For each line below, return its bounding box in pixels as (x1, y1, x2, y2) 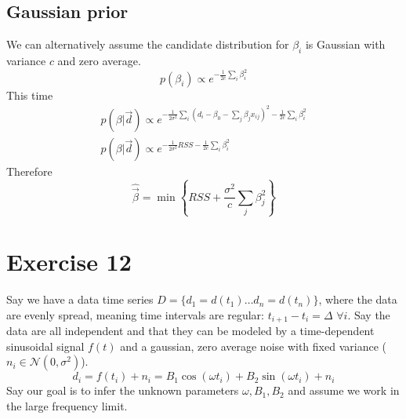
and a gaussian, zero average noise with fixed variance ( (120, 337, 386, 354)
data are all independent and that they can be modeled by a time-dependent (6, 322, 375, 339)
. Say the (347, 306, 390, 322)
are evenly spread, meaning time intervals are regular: (6, 306, 264, 322)
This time (6, 86, 53, 103)
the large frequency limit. (6, 398, 128, 414)
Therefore (6, 163, 53, 180)
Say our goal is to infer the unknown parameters (6, 382, 239, 399)
